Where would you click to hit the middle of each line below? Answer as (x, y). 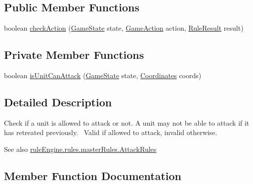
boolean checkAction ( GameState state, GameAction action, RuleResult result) (124, 28)
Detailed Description (58, 102)
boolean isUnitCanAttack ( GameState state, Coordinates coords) (103, 75)
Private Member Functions (74, 55)
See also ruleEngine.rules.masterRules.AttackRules (80, 149)
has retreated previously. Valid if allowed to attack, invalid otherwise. (111, 132)
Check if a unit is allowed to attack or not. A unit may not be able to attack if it (127, 122)
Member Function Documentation (93, 175)
